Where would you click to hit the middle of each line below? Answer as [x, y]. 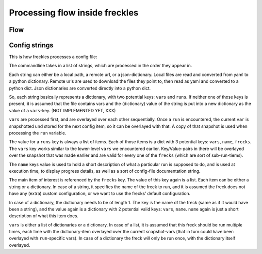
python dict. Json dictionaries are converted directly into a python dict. [80, 88]
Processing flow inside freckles [74, 13]
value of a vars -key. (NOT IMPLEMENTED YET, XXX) [62, 110]
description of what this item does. [44, 216]
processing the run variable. [38, 133]
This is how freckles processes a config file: [53, 57]
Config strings [31, 45]
